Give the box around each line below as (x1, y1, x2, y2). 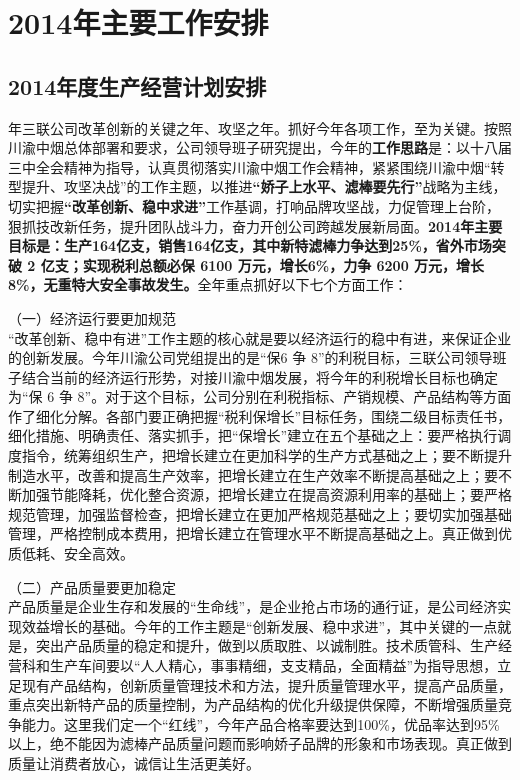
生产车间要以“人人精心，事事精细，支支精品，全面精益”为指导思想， (49, 655, 498, 676)
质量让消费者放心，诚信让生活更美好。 (8, 752, 260, 773)
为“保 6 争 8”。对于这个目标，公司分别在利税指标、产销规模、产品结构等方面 (8, 386, 512, 407)
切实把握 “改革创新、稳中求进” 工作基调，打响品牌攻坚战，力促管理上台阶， (8, 195, 500, 216)
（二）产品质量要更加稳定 (8, 576, 176, 597)
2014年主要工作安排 (8, 2, 269, 43)
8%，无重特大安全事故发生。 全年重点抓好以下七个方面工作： (8, 274, 408, 295)
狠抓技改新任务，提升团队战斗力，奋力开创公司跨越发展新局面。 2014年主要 (8, 215, 503, 236)
